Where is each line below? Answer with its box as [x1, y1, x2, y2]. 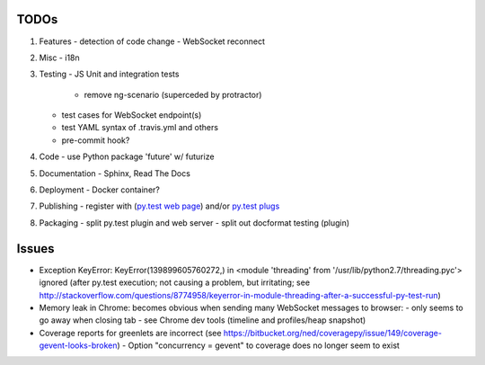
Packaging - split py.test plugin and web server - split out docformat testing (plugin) [39, 217, 350, 228]
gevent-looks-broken [39, 340, 118, 351]
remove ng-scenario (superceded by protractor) [84, 89, 262, 100]
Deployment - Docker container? [39, 184, 161, 195]
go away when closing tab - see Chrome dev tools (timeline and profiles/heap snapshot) [39, 315, 366, 325]
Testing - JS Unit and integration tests [39, 68, 180, 80]
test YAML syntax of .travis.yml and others [61, 122, 219, 133]
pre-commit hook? [61, 135, 130, 146]
